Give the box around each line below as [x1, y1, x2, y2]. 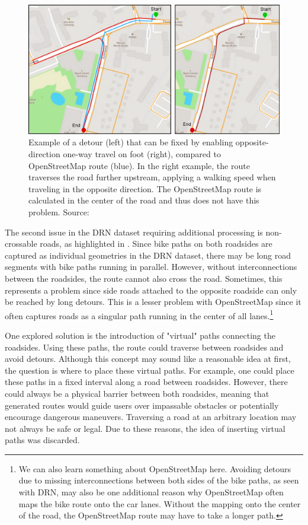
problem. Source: [28, 205, 89, 218]
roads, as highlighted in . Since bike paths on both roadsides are [40, 237, 272, 250]
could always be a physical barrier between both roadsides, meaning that [5, 387, 269, 399]
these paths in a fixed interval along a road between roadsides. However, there [5, 376, 288, 388]
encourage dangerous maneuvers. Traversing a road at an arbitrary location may [5, 411, 297, 423]
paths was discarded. [5, 434, 80, 446]
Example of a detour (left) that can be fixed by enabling [28, 136, 233, 148]
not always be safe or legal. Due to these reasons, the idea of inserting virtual [5, 422, 285, 434]
